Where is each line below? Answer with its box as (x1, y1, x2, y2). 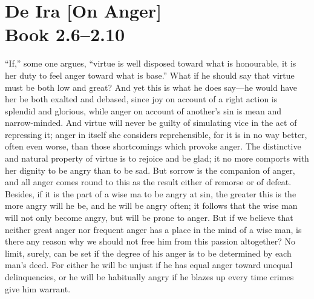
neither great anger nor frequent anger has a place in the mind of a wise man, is (5, 223, 302, 235)
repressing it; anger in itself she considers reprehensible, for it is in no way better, (5, 128, 307, 140)
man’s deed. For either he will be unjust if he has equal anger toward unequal (5, 258, 293, 271)
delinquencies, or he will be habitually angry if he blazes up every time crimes (5, 271, 294, 283)
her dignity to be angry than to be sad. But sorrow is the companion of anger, (5, 163, 295, 176)
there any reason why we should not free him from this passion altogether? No (5, 235, 296, 248)
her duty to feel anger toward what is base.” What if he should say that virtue (5, 68, 295, 81)
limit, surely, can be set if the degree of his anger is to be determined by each (5, 246, 292, 259)
